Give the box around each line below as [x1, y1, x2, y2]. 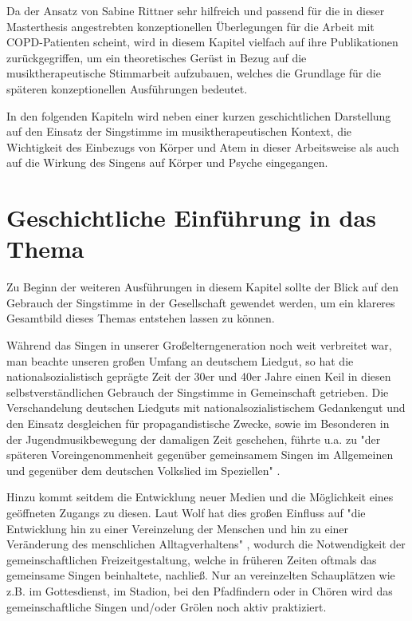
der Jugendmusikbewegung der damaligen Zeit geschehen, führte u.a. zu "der [6, 430, 381, 447]
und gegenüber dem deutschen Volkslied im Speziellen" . [6, 461, 281, 478]
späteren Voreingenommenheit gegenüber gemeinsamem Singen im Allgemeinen [6, 446, 394, 463]
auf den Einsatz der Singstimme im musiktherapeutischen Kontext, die [6, 123, 352, 140]
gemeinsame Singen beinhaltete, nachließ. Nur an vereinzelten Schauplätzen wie [6, 567, 395, 583]
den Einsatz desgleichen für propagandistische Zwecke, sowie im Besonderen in [6, 415, 390, 431]
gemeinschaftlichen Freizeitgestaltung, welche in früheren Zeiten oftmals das [6, 551, 377, 568]
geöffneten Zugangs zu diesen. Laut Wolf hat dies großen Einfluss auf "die [6, 504, 366, 520]
